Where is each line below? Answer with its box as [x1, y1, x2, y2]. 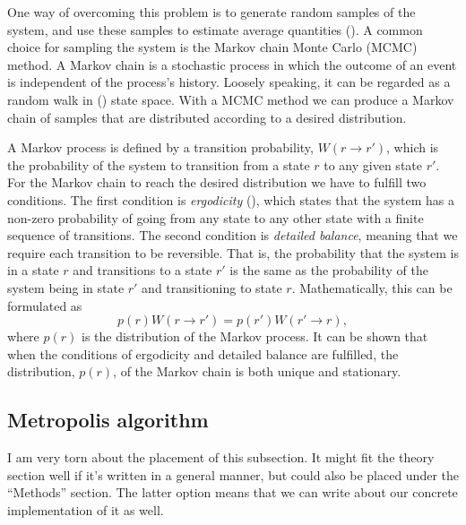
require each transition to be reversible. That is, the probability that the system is [7, 243, 459, 262]
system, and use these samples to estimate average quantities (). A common [7, 20, 423, 39]
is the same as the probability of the [229, 261, 428, 280]
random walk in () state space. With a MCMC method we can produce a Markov [7, 90, 454, 108]
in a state [7, 261, 59, 280]
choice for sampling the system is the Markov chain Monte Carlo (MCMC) [7, 38, 418, 56]
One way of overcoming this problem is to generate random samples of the [7, 3, 416, 21]
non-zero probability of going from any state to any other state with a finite [7, 208, 424, 227]
